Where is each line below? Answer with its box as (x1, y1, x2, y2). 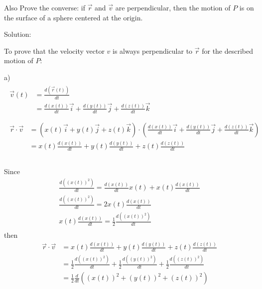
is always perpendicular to (113, 45, 193, 56)
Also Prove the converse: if (4, 2, 85, 12)
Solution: (4, 29, 31, 39)
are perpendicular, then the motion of (115, 2, 231, 12)
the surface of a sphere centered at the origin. (4, 12, 143, 22)
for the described (202, 45, 254, 56)
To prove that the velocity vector (4, 45, 105, 56)
